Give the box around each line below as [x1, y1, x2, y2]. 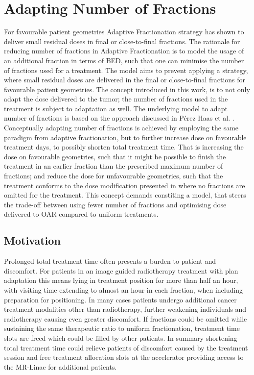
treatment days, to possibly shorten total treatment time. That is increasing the [4, 142, 244, 152]
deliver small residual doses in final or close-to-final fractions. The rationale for [4, 36, 240, 46]
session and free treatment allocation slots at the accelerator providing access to [4, 352, 244, 362]
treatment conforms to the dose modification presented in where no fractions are [4, 180, 245, 190]
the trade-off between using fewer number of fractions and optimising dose [4, 199, 227, 209]
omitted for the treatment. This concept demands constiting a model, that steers [4, 190, 246, 200]
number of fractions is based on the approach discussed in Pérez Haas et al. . [4, 113, 234, 123]
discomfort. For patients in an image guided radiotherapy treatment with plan [4, 265, 238, 275]
